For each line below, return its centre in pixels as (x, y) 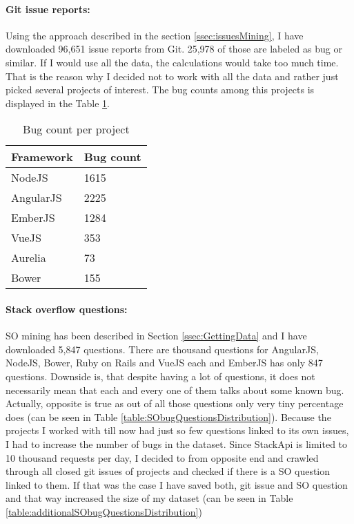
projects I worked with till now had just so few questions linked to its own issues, (177, 430)
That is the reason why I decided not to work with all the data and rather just (172, 76)
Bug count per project (76, 129)
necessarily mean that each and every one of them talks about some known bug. (175, 390)
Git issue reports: (48, 9)
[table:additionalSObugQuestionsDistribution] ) (104, 511)
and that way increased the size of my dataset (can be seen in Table (149, 498)
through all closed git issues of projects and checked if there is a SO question (168, 471)
